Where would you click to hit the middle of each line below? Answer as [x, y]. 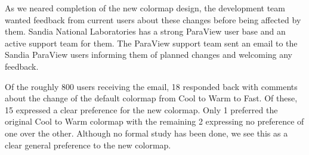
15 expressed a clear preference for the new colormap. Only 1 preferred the [141, 109]
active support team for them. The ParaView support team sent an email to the [151, 43]
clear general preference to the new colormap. [88, 145]
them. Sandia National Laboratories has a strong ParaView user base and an [145, 31]
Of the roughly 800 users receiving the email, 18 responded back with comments [151, 86]
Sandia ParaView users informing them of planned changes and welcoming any [149, 55]
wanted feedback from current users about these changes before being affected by [153, 19]
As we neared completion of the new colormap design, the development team [145, 8]
